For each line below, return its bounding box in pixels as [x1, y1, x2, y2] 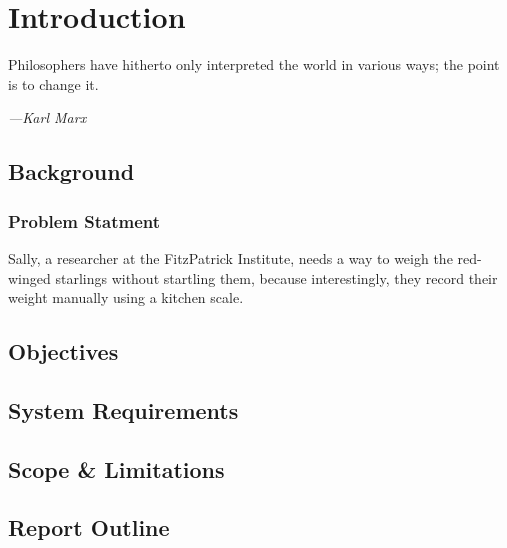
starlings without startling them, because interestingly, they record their [55, 267, 498, 288]
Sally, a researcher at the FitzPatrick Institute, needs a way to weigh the [8, 247, 453, 268]
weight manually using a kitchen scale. [8, 287, 244, 308]
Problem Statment [8, 208, 161, 233]
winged [8, 267, 51, 288]
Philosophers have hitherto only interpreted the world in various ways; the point [8, 54, 500, 75]
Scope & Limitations [8, 453, 225, 484]
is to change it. [8, 73, 99, 94]
